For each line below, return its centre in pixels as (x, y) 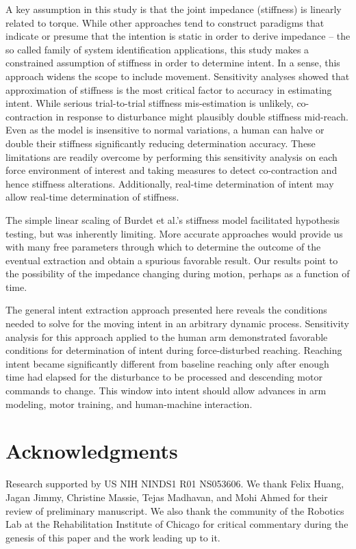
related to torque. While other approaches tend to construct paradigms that (165, 22)
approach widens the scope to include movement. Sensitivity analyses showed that (178, 76)
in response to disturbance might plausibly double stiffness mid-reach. (202, 116)
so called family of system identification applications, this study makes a (157, 49)
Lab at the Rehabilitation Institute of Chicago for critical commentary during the (177, 524)
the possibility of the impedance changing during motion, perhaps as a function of (178, 273)
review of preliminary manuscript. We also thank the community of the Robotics (175, 510)
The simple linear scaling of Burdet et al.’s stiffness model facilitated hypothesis (173, 219)
